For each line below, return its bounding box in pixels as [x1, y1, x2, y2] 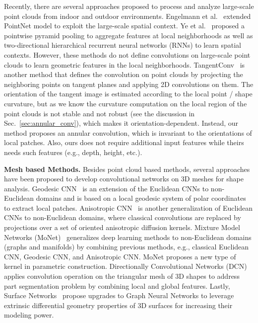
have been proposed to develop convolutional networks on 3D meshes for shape [4, 173, 244, 184]
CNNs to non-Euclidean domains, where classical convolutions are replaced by [4, 212, 241, 223]
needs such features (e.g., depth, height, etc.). [4, 147, 142, 157]
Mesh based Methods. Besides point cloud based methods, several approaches [4, 163, 250, 174]
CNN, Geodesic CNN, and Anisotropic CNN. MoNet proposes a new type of [4, 251, 236, 261]
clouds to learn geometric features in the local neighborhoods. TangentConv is [4, 59, 245, 70]
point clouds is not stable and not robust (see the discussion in [4, 108, 195, 118]
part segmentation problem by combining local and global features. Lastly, [4, 280, 230, 291]
